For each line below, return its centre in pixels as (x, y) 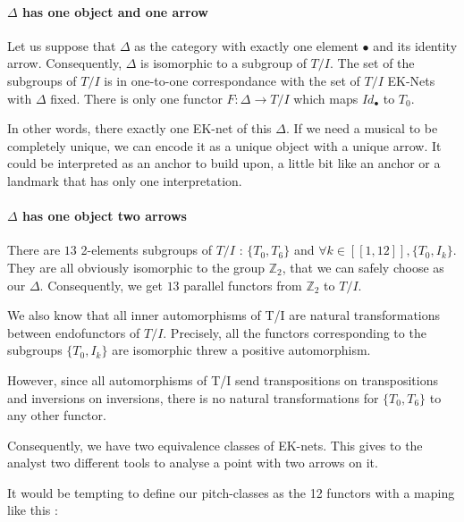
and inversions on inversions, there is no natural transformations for (193, 397)
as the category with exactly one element (246, 45)
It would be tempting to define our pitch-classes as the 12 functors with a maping (231, 492)
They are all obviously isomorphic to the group (136, 267)
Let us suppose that (62, 45)
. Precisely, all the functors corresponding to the (295, 332)
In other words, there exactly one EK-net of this (139, 128)
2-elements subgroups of (146, 250)
